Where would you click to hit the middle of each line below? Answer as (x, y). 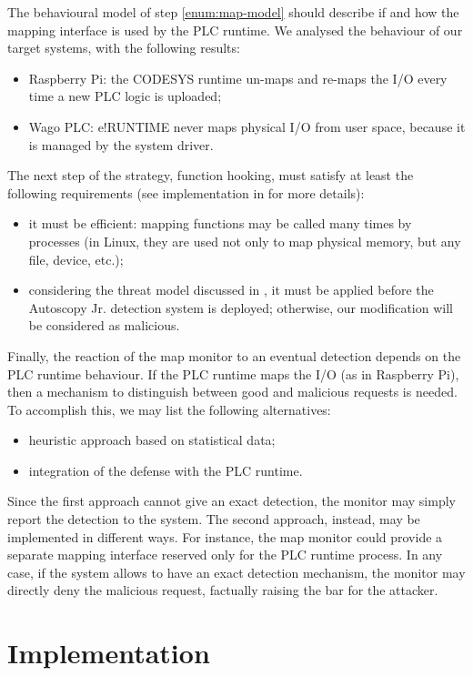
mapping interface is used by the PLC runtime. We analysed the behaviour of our (235, 30)
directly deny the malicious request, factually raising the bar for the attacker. (223, 590)
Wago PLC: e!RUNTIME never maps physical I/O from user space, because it (247, 126)
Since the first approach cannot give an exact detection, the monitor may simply (231, 501)
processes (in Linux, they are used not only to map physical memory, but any (245, 241)
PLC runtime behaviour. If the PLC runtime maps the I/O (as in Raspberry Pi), (233, 373)
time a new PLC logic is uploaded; (125, 96)
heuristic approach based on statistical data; (152, 440)
